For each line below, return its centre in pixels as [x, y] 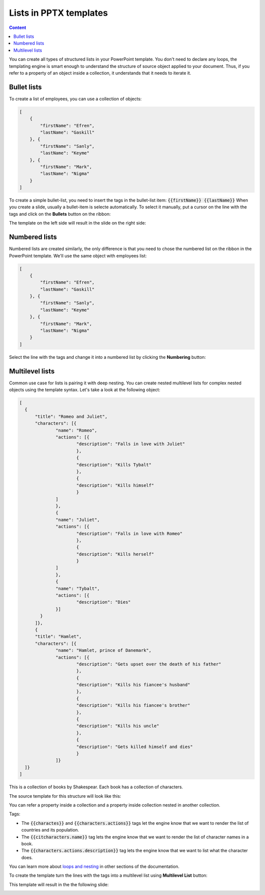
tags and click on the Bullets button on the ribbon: [60, 214]
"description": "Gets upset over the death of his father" [149, 664]
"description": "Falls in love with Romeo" [129, 534]
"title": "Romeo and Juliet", [71, 416]
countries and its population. [50, 830]
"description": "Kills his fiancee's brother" [133, 706]
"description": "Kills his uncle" [118, 726]
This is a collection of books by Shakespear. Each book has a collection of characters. [96, 787]
